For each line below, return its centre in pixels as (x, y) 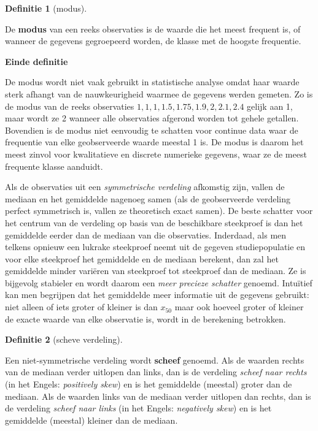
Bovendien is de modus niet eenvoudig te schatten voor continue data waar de (152, 130)
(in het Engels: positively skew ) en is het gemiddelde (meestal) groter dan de (149, 384)
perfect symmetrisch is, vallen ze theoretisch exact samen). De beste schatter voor (159, 211)
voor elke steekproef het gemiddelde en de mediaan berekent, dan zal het (142, 258)
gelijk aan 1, (270, 106)
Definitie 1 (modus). (46, 8)
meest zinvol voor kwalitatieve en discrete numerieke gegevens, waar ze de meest (156, 154)
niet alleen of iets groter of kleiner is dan (81, 307)
